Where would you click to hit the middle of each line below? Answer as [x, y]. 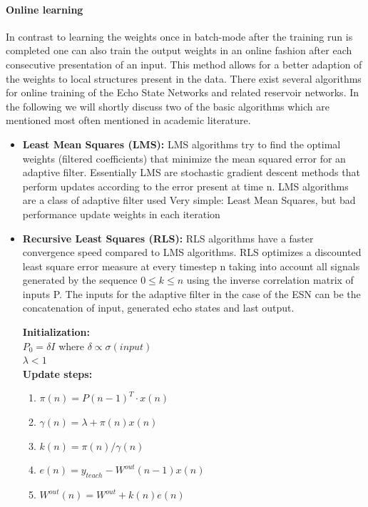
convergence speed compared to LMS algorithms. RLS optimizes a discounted [192, 252]
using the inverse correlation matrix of [270, 280]
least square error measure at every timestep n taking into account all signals [191, 266]
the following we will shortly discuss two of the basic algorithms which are [168, 106]
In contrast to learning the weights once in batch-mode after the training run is [179, 36]
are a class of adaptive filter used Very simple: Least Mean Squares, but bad [189, 200]
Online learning [45, 9]
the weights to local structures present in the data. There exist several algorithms [184, 78]
